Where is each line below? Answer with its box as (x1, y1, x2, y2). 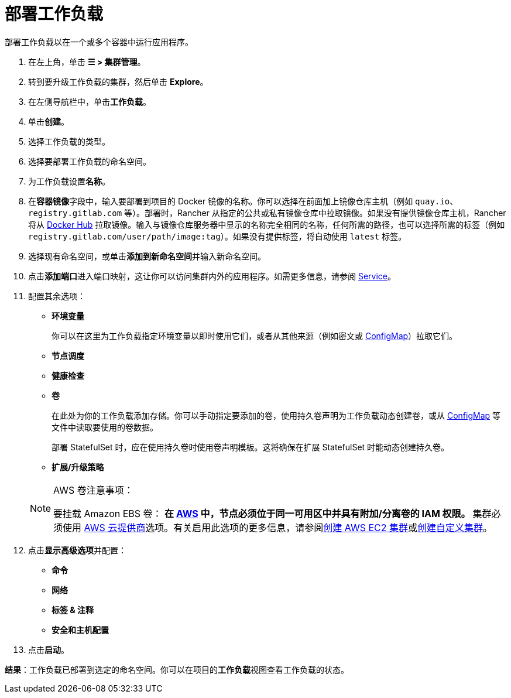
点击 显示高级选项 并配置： (28, 545, 126, 555)
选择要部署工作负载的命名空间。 (28, 156, 151, 166)
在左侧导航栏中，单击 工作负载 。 (28, 96, 151, 107)
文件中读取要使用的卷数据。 (52, 422, 158, 432)
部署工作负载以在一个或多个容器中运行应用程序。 (5, 36, 193, 47)
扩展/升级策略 (52, 461, 104, 472)
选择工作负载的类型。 (28, 136, 110, 146)
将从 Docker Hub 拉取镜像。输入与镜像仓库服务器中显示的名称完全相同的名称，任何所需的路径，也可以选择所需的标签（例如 (28, 219, 505, 230)
